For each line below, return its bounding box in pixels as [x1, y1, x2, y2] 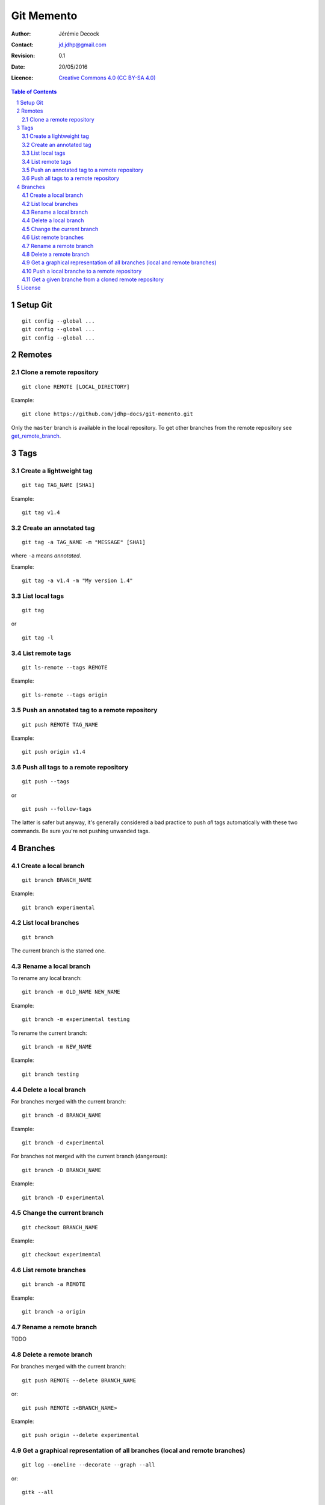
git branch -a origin [22, 1308, 85, 1315]
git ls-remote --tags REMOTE [22, 664, 108, 671]
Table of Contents [11, 88, 57, 95]
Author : [11, 30, 31, 37]
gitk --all [22, 1489, 54, 1496]
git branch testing [22, 1070, 79, 1078]
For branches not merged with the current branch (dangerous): [11, 1153, 168, 1160]
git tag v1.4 [22, 509, 60, 516]
